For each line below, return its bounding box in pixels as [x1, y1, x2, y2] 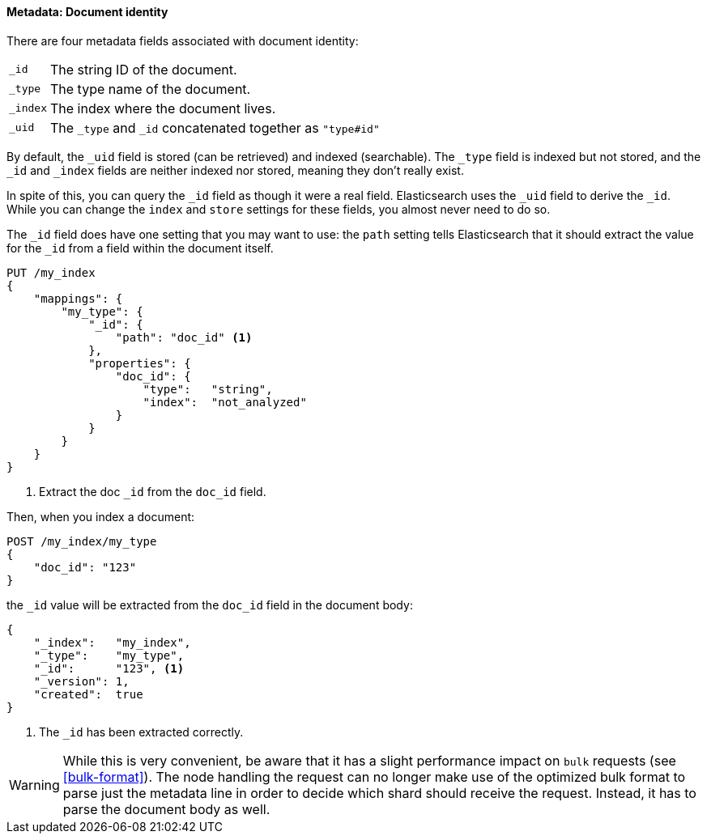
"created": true [33, 687, 143, 701]
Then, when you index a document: [6, 509, 195, 524]
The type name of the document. [49, 80, 251, 97]
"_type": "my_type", [33, 648, 185, 662]
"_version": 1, [33, 674, 130, 688]
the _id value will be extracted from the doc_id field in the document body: [6, 597, 413, 612]
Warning [9, 776, 60, 793]
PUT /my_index [6, 265, 96, 279]
